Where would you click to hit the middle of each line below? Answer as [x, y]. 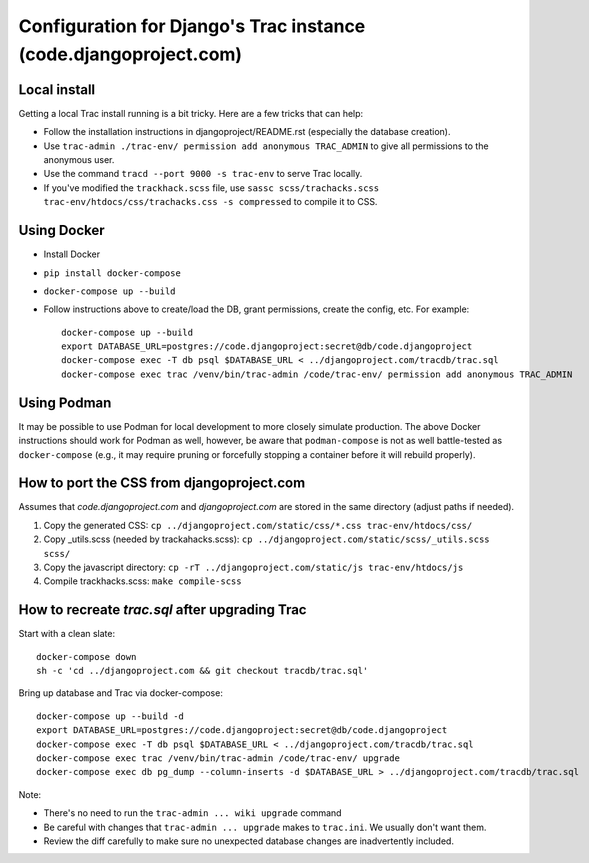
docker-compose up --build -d [110, 716]
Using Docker [61, 230]
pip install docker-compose [112, 273]
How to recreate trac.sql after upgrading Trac [162, 610]
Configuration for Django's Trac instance [192, 26]
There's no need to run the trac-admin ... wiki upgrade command [192, 813]
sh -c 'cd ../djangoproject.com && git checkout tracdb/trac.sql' [202, 671]
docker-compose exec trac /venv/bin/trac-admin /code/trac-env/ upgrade [218, 758]
